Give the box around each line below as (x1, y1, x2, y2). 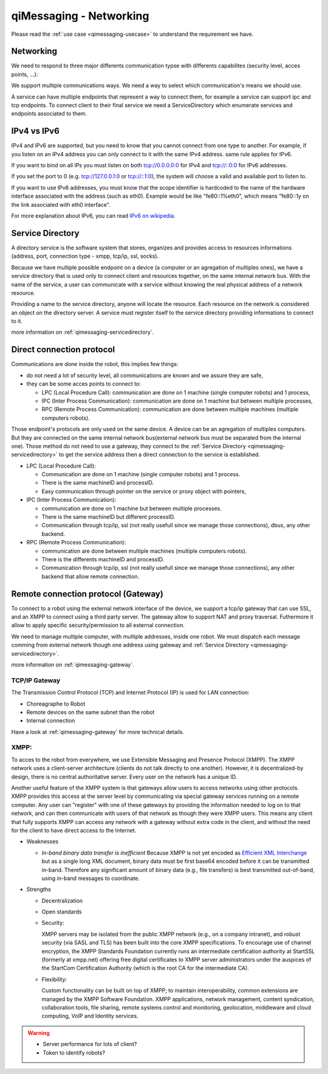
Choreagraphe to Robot (26, 700, 86, 707)
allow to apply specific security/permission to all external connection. (11, 622, 185, 629)
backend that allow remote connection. (41, 572, 140, 580)
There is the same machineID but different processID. (41, 513, 176, 521)
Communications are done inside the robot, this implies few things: (11, 361, 179, 368)
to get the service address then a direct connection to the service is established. (58, 451, 261, 459)
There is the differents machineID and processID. (41, 555, 164, 563)
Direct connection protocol (11, 344, 115, 355)
